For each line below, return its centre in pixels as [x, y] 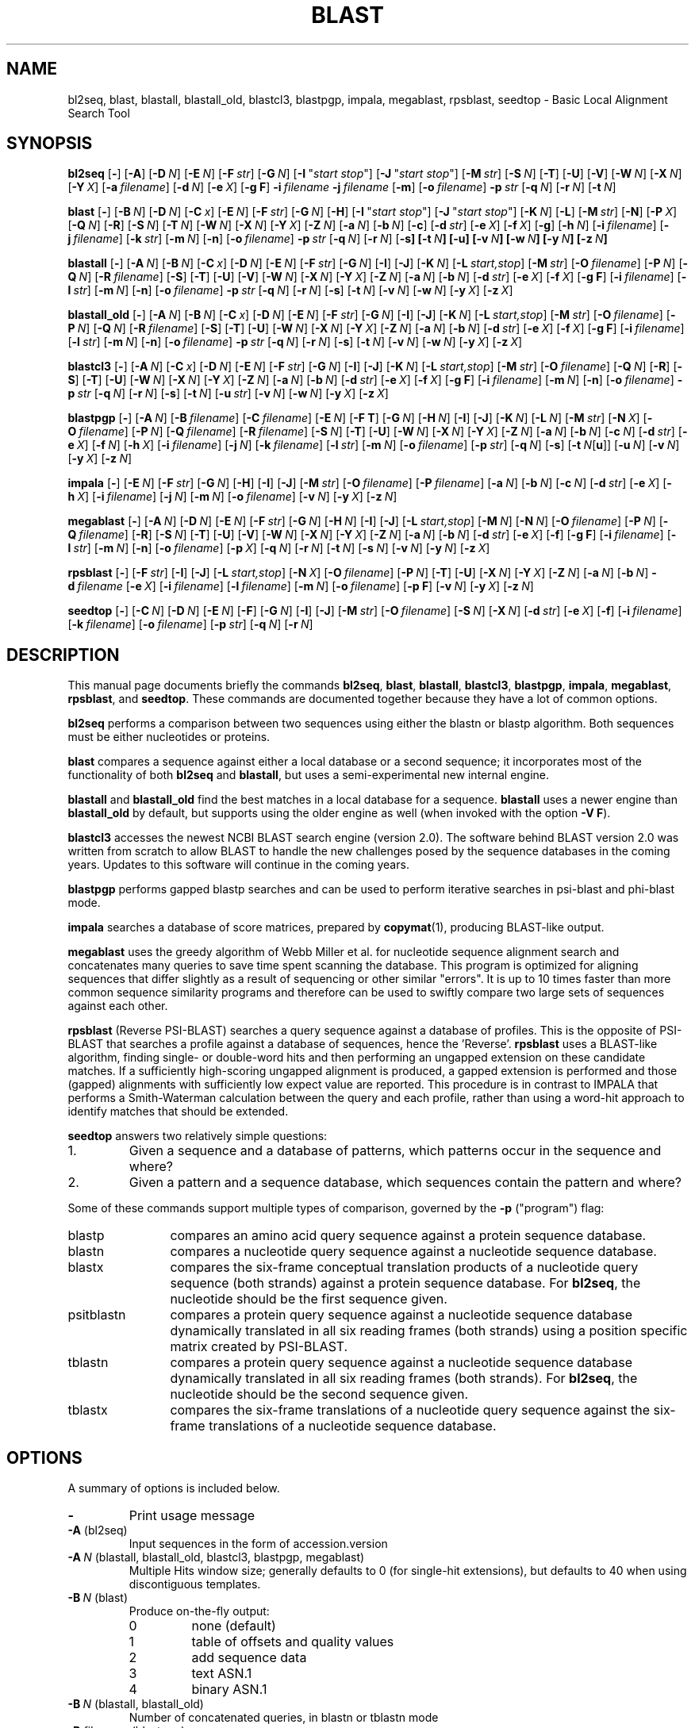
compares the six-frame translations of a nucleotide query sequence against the [410, 1410]
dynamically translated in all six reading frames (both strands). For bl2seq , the [404, 1379]
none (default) [234, 1626]
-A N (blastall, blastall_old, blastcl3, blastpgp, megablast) [216, 1557]
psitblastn [97, 1315]
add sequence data [249, 1658]
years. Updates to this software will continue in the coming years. [238, 865]
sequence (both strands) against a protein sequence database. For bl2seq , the [405, 1283]
